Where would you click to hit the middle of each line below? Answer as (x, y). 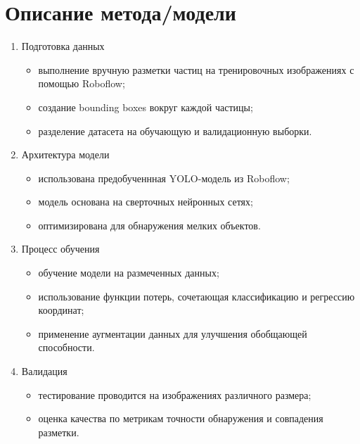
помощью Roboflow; (82, 83)
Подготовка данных (63, 46)
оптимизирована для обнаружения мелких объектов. (149, 225)
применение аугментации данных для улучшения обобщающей (173, 333)
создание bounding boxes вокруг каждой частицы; (146, 107)
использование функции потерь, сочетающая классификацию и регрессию (197, 296)
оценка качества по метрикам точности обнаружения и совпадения (181, 418)
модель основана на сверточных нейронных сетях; (146, 202)
